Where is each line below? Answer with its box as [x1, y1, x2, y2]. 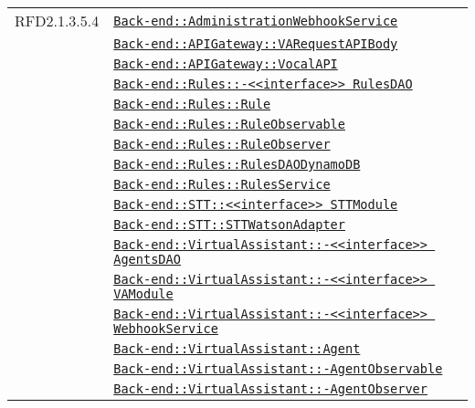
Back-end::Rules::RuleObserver [113, 137, 331, 152]
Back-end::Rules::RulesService [113, 177, 331, 192]
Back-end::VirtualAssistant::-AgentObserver [113, 382, 427, 396]
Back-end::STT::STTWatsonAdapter [113, 217, 345, 232]
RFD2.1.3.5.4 [15, 10, 100, 31]
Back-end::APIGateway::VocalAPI [113, 57, 338, 71]
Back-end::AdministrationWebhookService [113, 13, 398, 28]
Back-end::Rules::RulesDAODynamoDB [113, 157, 361, 172]
